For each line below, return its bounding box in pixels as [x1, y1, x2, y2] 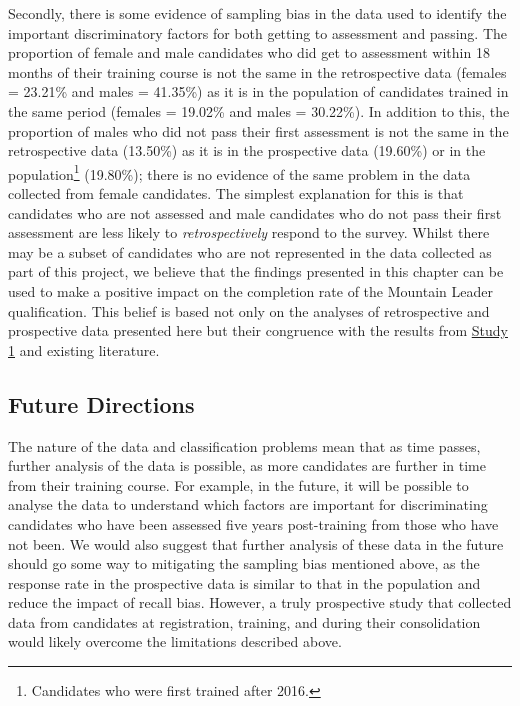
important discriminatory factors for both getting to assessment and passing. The [8, 22, 507, 43]
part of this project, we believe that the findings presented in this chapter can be [8, 261, 504, 282]
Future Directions [8, 388, 195, 419]
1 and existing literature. [8, 339, 160, 360]
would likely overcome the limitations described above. [8, 631, 342, 652]
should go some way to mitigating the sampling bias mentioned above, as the [8, 553, 480, 574]
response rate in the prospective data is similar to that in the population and [8, 572, 481, 593]
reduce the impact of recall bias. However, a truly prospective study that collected [8, 592, 512, 613]
